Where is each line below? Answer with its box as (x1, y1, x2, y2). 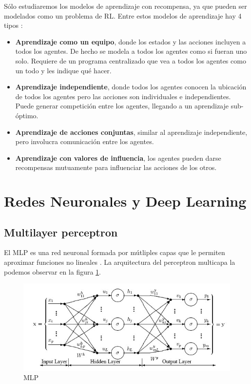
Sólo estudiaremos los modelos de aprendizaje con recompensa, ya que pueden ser (4, 1, 247, 11)
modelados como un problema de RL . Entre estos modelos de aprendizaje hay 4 (4, 10, 242, 21)
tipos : (4, 20, 23, 30)
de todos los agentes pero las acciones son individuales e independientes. (15, 91, 231, 101)
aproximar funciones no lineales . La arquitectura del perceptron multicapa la (4, 257, 235, 267)
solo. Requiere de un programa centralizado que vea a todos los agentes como (15, 55, 246, 65)
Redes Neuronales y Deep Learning (4, 191, 247, 211)
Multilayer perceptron (4, 224, 118, 239)
